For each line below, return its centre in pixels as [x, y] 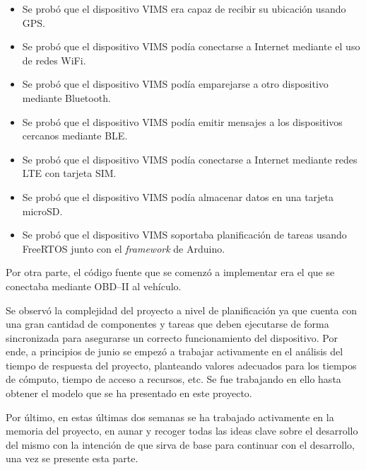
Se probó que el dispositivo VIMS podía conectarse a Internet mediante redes [190, 159]
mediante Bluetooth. [66, 97]
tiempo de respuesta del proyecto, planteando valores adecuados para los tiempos [181, 365]
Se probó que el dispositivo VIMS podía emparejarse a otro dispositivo [175, 84]
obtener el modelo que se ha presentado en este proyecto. [129, 393]
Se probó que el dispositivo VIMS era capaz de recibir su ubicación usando [184, 8]
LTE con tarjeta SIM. [69, 173]
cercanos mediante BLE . [75, 136]
